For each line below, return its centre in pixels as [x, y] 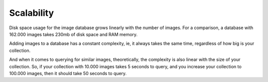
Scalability [32, 13]
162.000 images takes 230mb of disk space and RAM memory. [73, 34]
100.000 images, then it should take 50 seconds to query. [68, 73]
